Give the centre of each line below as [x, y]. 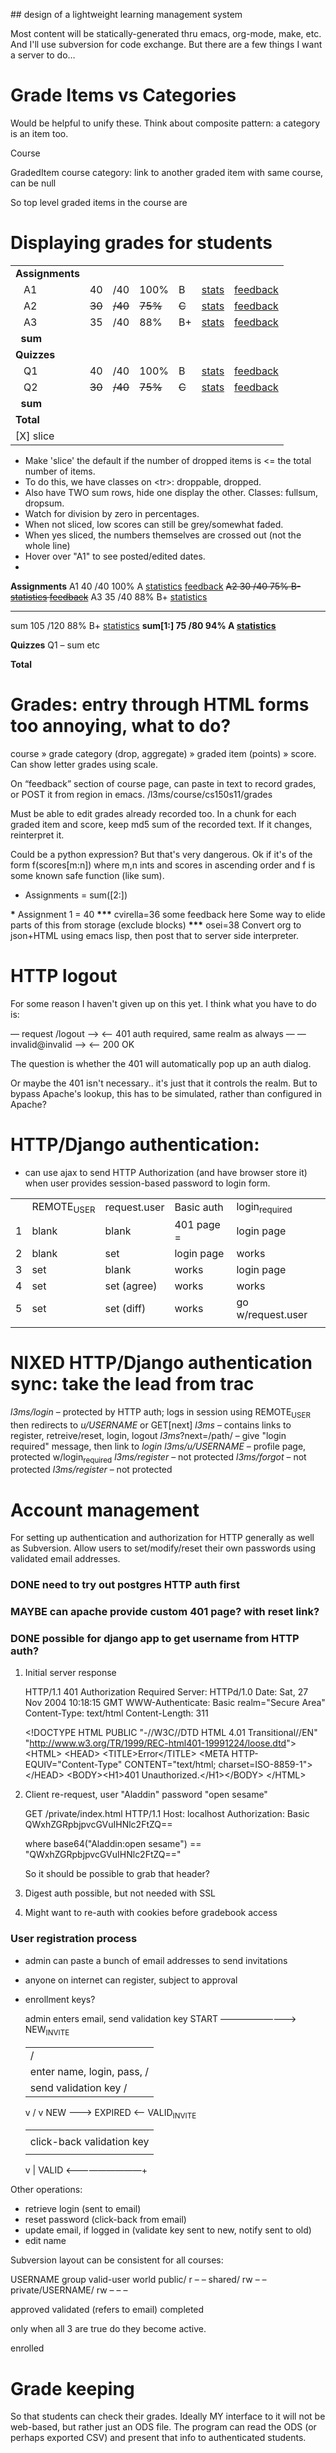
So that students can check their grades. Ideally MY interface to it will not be [168, 2416]
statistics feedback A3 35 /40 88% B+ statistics [109, 596]
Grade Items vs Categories [123, 95]
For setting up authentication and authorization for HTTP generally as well [162, 1538]
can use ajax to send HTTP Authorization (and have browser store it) [166, 1172]
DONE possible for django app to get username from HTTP [155, 1639]
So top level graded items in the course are [99, 202]
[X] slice [35, 436]
